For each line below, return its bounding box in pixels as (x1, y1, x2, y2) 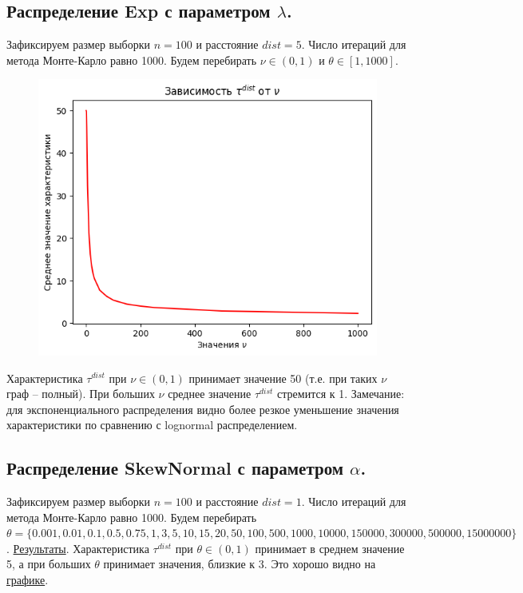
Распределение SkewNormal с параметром (6, 456, 344, 480)
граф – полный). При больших (6, 385, 155, 402)
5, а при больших (6, 555, 91, 572)
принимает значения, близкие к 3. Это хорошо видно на (103, 555, 376, 572)
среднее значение (168, 385, 252, 402)
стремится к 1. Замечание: (277, 385, 405, 402)
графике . (6, 571, 49, 588)
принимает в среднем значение (255, 539, 405, 556)
